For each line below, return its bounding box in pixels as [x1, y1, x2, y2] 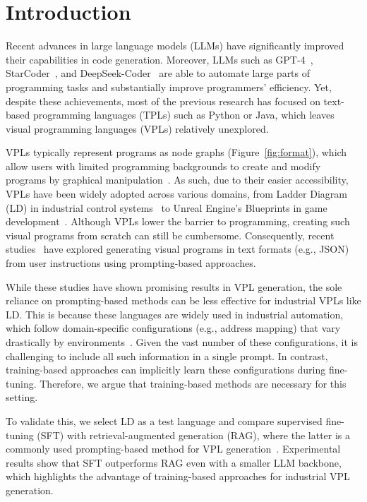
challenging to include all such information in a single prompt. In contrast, [6, 348, 328, 363]
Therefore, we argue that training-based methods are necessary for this [40, 376, 347, 390]
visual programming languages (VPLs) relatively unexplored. [6, 121, 269, 136]
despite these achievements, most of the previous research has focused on [6, 93, 320, 108]
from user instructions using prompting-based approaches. [6, 256, 256, 270]
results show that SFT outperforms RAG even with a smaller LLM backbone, [6, 455, 342, 470]
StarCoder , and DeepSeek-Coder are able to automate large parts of [6, 66, 311, 80]
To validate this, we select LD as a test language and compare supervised [6, 413, 323, 428]
